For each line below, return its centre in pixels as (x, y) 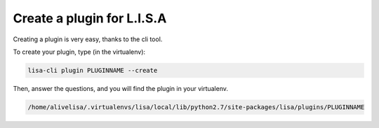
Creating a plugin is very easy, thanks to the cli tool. (88, 39)
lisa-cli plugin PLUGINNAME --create (93, 70)
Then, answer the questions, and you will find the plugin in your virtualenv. (120, 88)
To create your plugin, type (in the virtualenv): (79, 52)
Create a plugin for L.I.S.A (90, 18)
